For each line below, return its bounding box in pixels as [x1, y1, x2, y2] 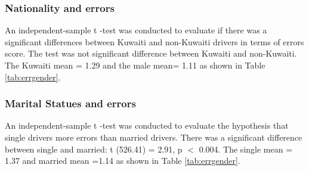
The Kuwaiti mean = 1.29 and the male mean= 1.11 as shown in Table [5, 59, 265, 71]
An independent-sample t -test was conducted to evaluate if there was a [5, 24, 267, 36]
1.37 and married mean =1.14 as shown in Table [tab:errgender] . [5, 154, 240, 167]
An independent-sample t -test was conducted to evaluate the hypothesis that [5, 119, 289, 132]
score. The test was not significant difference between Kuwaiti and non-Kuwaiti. [5, 47, 297, 60]
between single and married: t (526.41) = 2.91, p [5, 142, 183, 155]
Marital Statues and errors [5, 96, 136, 111]
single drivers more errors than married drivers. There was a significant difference [5, 131, 302, 143]
